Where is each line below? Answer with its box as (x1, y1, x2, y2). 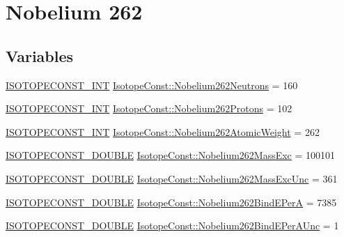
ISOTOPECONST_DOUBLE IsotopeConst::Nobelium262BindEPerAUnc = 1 (6, 218, 339, 233)
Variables (6, 45, 74, 66)
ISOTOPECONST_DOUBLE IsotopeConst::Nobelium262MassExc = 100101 (6, 148, 336, 162)
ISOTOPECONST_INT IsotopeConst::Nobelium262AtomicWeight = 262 (6, 124, 320, 139)
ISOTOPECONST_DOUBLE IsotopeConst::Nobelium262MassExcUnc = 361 (6, 171, 338, 185)
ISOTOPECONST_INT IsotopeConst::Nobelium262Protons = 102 (6, 101, 292, 116)
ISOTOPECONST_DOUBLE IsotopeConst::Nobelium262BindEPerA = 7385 (6, 194, 337, 209)
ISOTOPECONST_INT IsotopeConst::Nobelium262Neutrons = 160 (6, 77, 298, 92)
